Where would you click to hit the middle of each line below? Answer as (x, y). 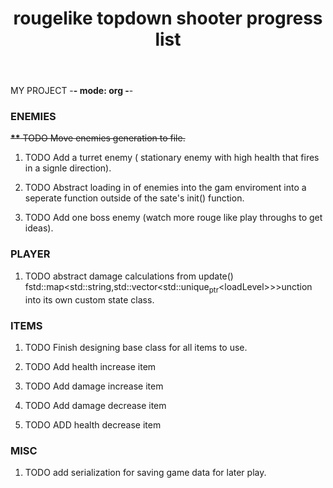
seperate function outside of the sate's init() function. (134, 198)
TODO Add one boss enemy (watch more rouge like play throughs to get (173, 218)
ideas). (39, 228)
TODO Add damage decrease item (95, 405)
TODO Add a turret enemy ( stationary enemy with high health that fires (172, 158)
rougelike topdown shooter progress (168, 18)
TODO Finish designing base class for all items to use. (136, 347)
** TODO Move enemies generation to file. (98, 138)
